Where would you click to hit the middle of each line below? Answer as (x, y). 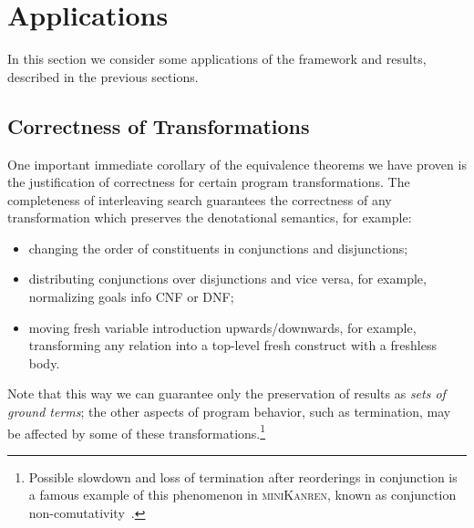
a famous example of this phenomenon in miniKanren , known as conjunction (242, 495)
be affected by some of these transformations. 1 (137, 431)
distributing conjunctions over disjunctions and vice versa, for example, (227, 279)
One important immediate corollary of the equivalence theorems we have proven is (237, 164)
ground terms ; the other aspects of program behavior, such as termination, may (229, 412)
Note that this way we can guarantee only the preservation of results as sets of (227, 393)
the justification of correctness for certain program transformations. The (209, 182)
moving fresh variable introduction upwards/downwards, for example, (222, 327)
